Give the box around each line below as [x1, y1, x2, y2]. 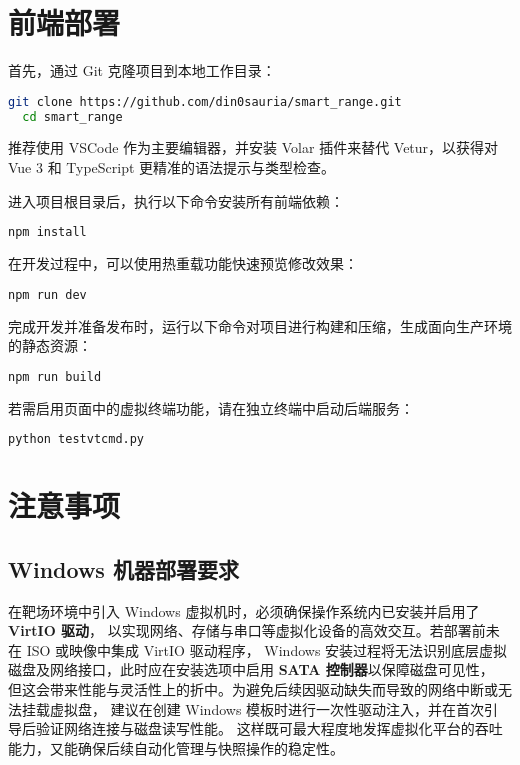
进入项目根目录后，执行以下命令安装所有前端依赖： [8, 190, 344, 211]
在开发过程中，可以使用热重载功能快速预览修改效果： [8, 253, 358, 274]
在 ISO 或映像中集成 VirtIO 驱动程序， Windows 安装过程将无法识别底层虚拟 [8, 639, 508, 660]
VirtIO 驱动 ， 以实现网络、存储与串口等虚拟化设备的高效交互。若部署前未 [8, 620, 500, 641]
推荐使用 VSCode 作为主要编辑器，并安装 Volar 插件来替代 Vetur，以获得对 [8, 137, 499, 158]
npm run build [8, 369, 102, 384]
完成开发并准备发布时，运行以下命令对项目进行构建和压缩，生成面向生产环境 [8, 315, 512, 336]
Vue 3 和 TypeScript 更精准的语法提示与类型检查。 [8, 157, 336, 178]
